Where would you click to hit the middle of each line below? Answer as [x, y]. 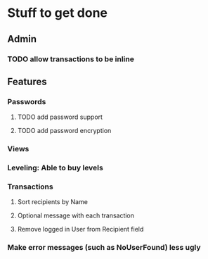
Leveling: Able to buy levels [55, 168]
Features [27, 81]
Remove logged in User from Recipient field [80, 229]
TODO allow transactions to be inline [71, 59]
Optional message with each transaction [76, 215]
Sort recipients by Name [52, 202]
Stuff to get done [57, 13]
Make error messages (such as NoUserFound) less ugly [104, 248]
